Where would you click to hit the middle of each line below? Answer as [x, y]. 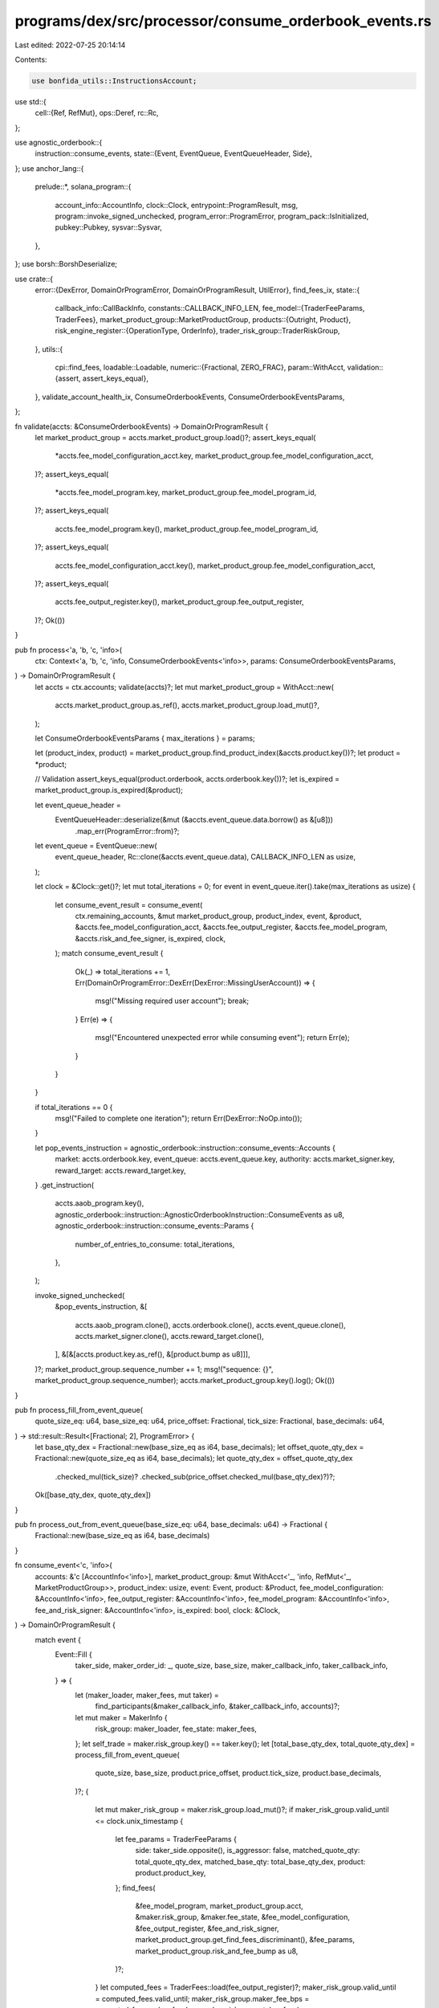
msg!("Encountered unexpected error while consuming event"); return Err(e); [222, 1038]
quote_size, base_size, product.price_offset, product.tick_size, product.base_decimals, [238, 1773]
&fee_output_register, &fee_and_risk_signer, [207, 1928]
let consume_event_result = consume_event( [129, 904]
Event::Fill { [73, 1654]
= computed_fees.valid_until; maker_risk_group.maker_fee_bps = [202, 1998]
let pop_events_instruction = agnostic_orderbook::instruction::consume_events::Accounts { [185, 1148]
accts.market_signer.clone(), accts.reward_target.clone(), [169, 1336]
